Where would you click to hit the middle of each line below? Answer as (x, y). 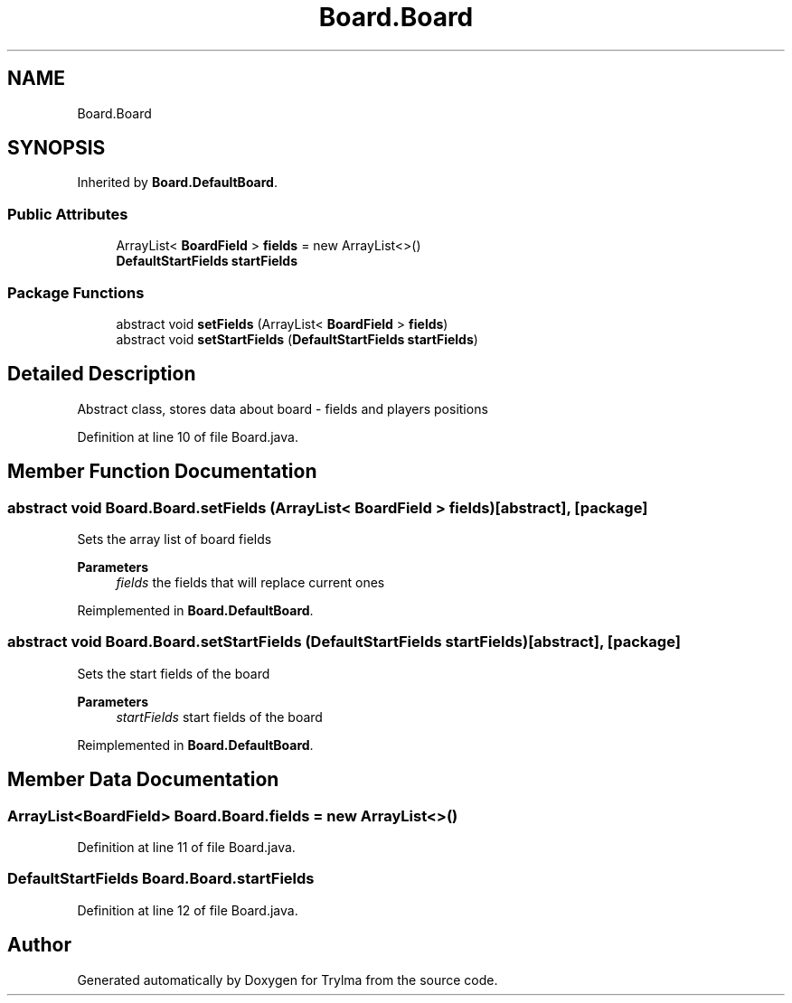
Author (39, 945)
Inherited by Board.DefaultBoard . (177, 183)
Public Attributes (68, 214)
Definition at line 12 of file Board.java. (188, 910)
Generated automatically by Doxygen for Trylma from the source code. (288, 980)
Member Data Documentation (143, 780)
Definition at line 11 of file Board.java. (186, 847)
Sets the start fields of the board (174, 673)
